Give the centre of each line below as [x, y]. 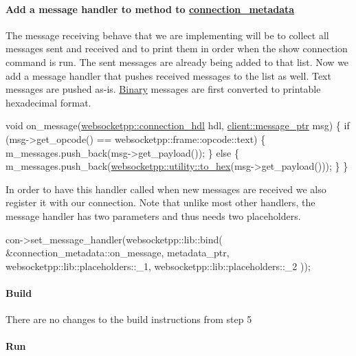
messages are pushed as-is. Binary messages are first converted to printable [163, 89]
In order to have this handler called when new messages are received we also [166, 189]
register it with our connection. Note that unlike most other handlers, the [160, 202]
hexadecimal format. [48, 102]
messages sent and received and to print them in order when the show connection [177, 48]
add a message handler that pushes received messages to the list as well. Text [168, 75]
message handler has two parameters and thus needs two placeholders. [153, 215]
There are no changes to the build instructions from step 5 [129, 319]
